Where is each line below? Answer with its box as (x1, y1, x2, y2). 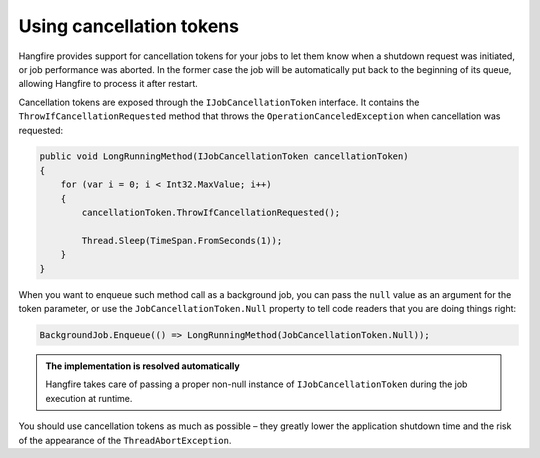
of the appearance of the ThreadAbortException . (18, 434, 232, 446)
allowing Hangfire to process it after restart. (18, 78, 199, 90)
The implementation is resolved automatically (45, 360, 240, 372)
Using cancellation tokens (18, 15, 240, 37)
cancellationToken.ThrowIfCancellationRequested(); (81, 207, 341, 219)
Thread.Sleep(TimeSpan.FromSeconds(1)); (81, 235, 283, 246)
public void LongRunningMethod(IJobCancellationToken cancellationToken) (39, 151, 409, 162)
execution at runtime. (45, 392, 133, 404)
